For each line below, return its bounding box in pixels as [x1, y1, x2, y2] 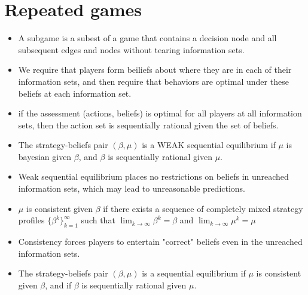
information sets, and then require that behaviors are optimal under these [18, 75, 289, 87]
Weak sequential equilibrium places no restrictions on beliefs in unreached [18, 170, 289, 183]
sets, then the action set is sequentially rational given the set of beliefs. [18, 118, 279, 131]
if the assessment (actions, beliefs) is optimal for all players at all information [18, 107, 302, 119]
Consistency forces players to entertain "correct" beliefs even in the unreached [18, 235, 303, 248]
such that [81, 214, 115, 226]
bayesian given [18, 150, 72, 162]
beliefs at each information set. [18, 87, 132, 99]
